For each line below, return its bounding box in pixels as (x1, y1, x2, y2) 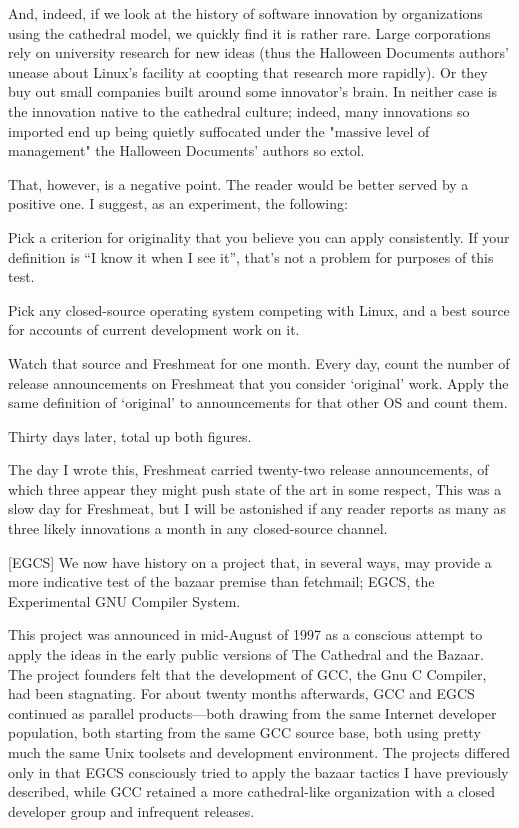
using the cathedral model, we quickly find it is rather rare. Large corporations (8, 22, 491, 43)
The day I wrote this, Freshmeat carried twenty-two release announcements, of (8, 459, 489, 480)
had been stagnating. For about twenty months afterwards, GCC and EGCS (8, 683, 475, 704)
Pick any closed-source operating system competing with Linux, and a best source (8, 299, 510, 320)
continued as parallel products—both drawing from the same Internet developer (8, 702, 497, 723)
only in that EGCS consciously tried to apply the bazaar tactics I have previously (8, 761, 509, 782)
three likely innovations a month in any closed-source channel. (8, 518, 388, 539)
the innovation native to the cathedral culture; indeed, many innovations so (8, 100, 470, 121)
